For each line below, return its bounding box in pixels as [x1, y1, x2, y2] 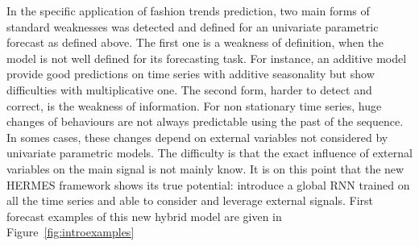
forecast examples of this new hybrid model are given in [6, 207, 282, 224]
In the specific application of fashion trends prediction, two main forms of [6, 2, 370, 19]
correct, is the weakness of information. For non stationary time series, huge [6, 97, 382, 114]
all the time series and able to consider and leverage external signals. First [6, 192, 374, 209]
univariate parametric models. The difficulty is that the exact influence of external [6, 144, 413, 161]
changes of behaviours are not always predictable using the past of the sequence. [6, 113, 404, 130]
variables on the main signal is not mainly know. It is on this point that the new [6, 160, 404, 177]
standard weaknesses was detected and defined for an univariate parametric [6, 18, 379, 35]
